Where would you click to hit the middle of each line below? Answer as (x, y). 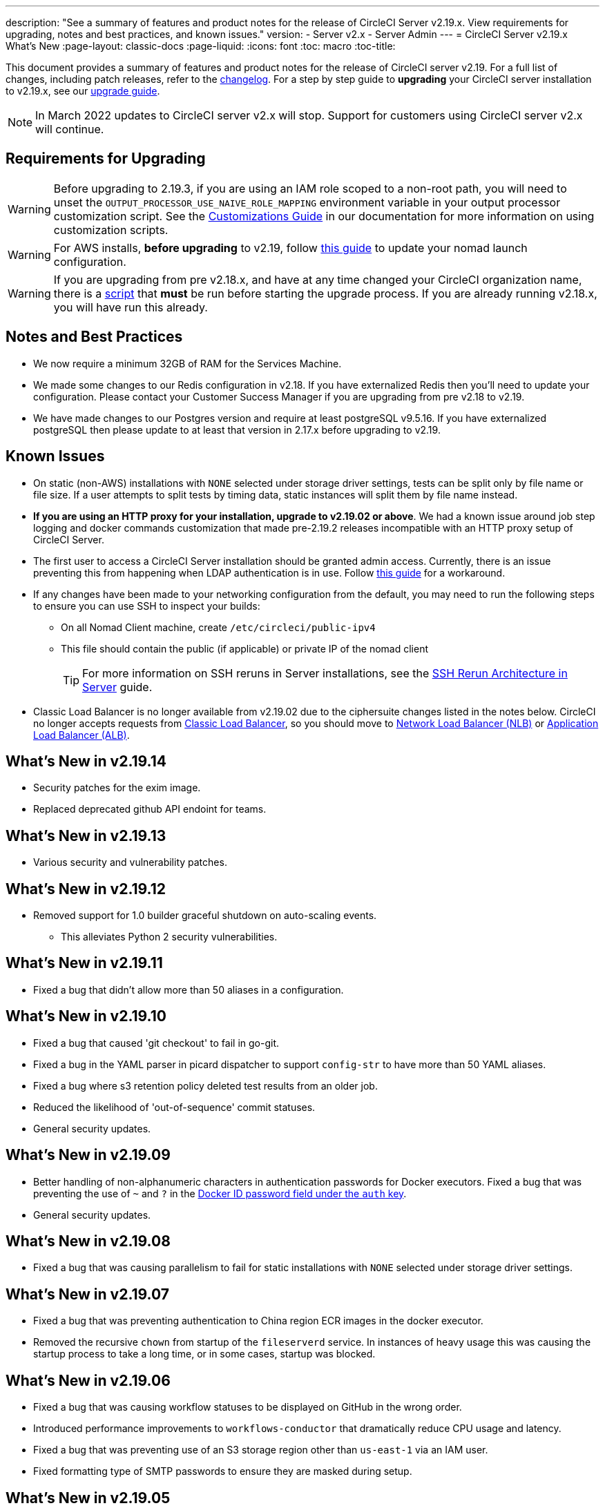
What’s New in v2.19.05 (88, 1498)
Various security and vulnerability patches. (130, 862)
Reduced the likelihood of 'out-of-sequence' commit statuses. (174, 1107)
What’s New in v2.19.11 (84, 963)
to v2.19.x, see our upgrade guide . (83, 91)
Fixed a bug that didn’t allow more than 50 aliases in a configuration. (189, 989)
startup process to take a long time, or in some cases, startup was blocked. (204, 1354)
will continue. (70, 129)
